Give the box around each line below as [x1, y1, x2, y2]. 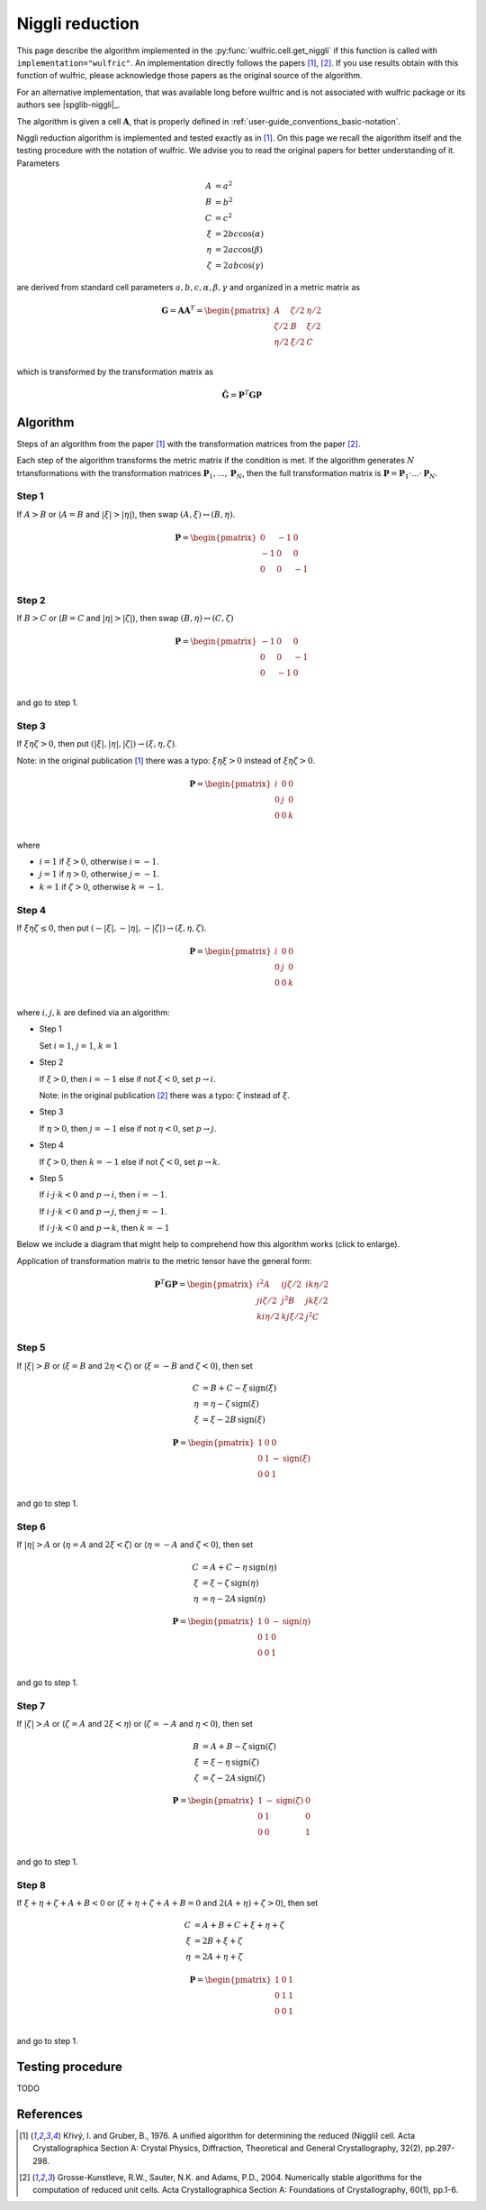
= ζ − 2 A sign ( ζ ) [202, 1773, 265, 1783]
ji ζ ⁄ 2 [256, 1295, 278, 1306]
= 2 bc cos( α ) [214, 228, 265, 239]
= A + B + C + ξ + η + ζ [193, 1921, 285, 1930]
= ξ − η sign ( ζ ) [202, 1756, 260, 1767]
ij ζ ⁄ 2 [281, 1279, 301, 1289]
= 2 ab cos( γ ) [214, 260, 265, 271]
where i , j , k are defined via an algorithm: [16, 1006, 170, 1018]
